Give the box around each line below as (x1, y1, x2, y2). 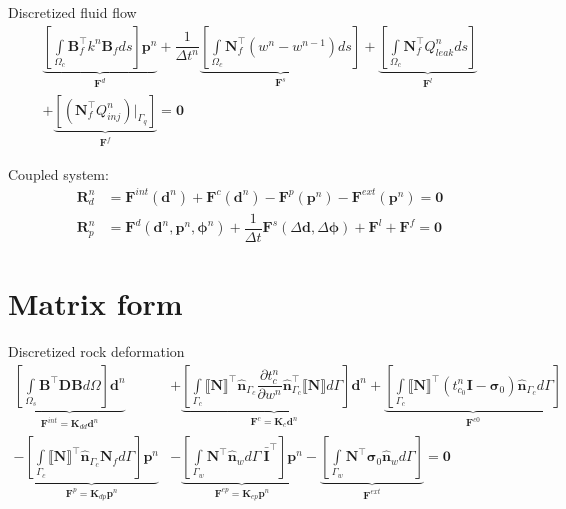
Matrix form (8, 283, 183, 324)
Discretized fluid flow (8, 2, 137, 22)
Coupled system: (8, 163, 109, 184)
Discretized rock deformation (8, 341, 185, 361)
